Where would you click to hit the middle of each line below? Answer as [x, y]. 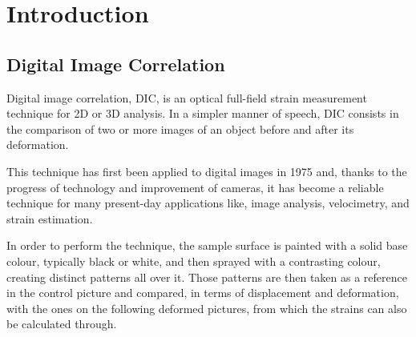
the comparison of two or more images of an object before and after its [180, 128]
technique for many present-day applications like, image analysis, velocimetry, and [208, 203]
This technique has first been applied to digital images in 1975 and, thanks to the [207, 171]
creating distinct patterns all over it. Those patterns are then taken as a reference [207, 277]
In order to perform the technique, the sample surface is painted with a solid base [207, 245]
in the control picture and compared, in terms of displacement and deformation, [203, 293]
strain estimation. [50, 218]
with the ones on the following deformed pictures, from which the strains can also [207, 308]
